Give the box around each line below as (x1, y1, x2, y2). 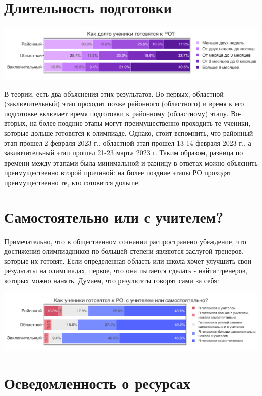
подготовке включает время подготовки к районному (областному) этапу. (4, 108, 229, 118)
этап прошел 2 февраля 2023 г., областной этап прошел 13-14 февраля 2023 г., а (4, 137, 251, 148)
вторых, (4, 118, 28, 128)
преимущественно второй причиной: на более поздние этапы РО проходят (4, 167, 232, 178)
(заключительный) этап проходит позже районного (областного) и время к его (4, 98, 244, 109)
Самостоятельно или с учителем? (4, 206, 224, 227)
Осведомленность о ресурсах (4, 373, 190, 393)
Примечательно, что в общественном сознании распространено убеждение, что (4, 235, 246, 246)
